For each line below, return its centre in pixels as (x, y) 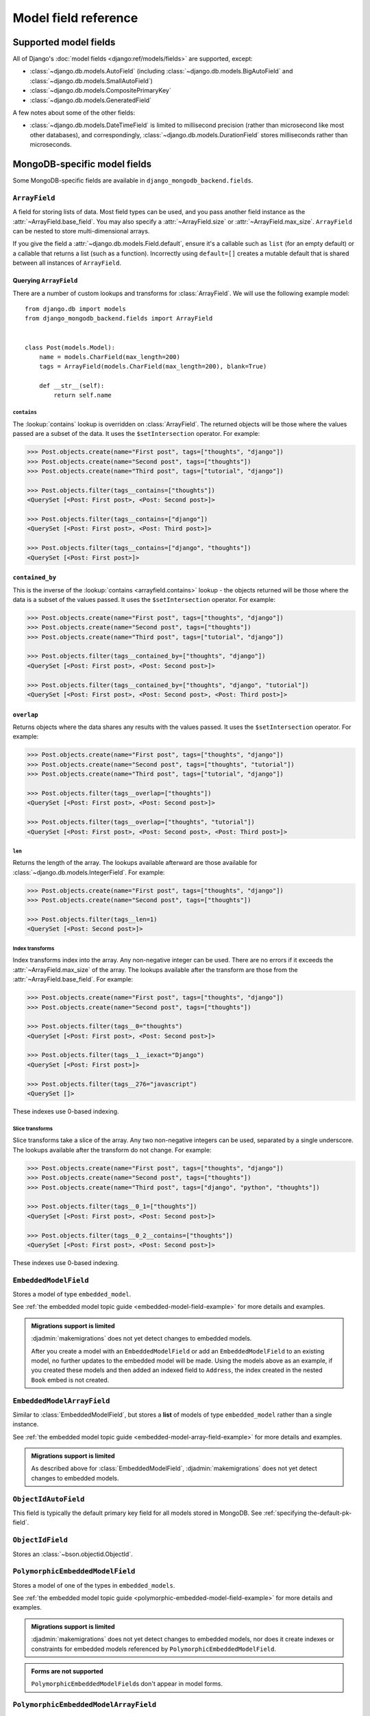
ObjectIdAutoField (49, 1499)
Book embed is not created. (70, 1380)
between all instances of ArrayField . (67, 263)
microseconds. (51, 145)
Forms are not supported (67, 1671)
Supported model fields (64, 42)
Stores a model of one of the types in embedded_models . (94, 1585)
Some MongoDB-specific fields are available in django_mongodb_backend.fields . (133, 181)
